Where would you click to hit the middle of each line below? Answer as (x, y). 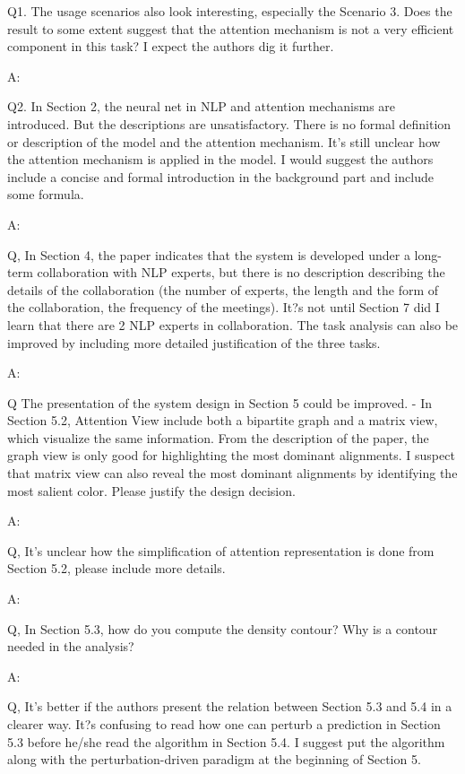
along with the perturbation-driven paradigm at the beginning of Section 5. (214, 759)
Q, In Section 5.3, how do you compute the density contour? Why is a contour (223, 628)
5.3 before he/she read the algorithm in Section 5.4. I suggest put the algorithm (226, 741)
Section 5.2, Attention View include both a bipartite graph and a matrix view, (223, 420)
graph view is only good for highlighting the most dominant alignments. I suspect (231, 455)
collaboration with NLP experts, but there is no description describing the (241, 272)
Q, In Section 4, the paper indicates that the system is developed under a (209, 254)
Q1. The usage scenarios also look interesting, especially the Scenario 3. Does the (230, 11)
